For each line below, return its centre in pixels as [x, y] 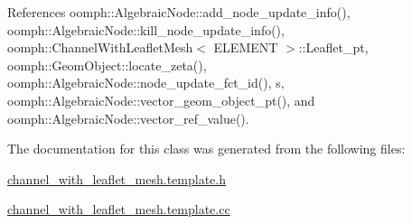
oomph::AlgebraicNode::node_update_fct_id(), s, [146, 83]
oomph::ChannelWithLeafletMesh [100, 47]
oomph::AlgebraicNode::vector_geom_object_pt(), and [161, 100]
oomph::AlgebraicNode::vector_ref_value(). [128, 118]
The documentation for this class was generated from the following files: [206, 149]
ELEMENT [246, 47]
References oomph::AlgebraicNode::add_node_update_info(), [179, 12]
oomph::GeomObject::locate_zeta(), [107, 65]
